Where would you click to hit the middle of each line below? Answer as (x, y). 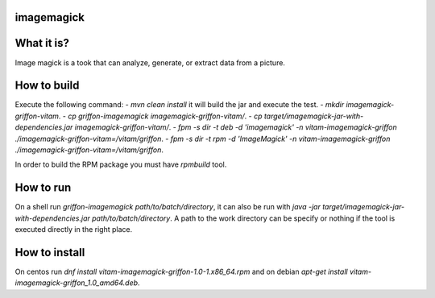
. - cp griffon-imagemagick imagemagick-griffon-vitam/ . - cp (160, 116)
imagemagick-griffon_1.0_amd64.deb (77, 283)
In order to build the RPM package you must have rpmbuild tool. (121, 164)
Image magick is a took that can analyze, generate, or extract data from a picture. (150, 62)
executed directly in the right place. (74, 230)
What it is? (42, 43)
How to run (43, 188)
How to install (50, 252)
